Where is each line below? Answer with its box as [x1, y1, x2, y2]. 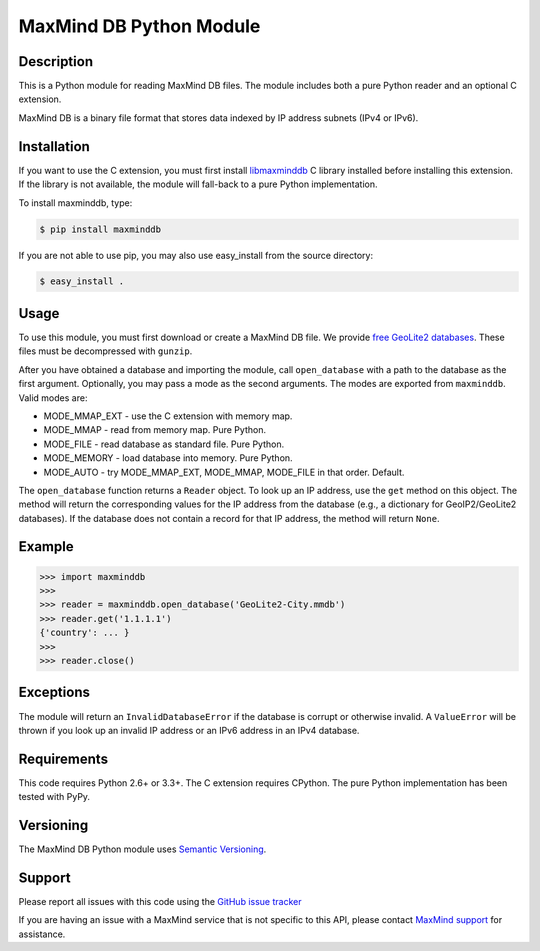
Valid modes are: [18, 391, 88, 404]
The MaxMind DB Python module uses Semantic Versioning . [18, 843, 267, 855]
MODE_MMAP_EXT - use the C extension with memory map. [43, 410, 293, 422]
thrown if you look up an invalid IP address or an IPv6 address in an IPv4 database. [18, 724, 360, 736]
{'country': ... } [39, 627, 130, 639]
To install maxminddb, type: [18, 196, 133, 209]
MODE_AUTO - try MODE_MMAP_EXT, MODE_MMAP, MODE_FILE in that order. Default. [43, 466, 405, 478]
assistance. [18, 928, 66, 940]
